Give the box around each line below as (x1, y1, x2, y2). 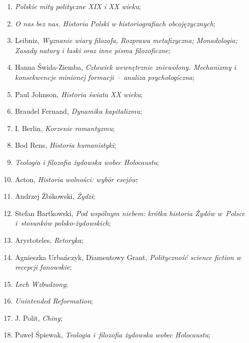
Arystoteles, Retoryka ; (15, 234, 83, 245)
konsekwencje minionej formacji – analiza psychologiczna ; (15, 71, 194, 82)
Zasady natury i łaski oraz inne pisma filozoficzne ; (15, 45, 170, 55)
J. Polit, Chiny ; (15, 312, 63, 323)
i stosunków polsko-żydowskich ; (15, 218, 111, 228)
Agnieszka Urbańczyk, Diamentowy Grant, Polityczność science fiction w (15, 251, 241, 262)
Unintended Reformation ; (15, 295, 93, 306)
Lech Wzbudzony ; (15, 278, 68, 289)
